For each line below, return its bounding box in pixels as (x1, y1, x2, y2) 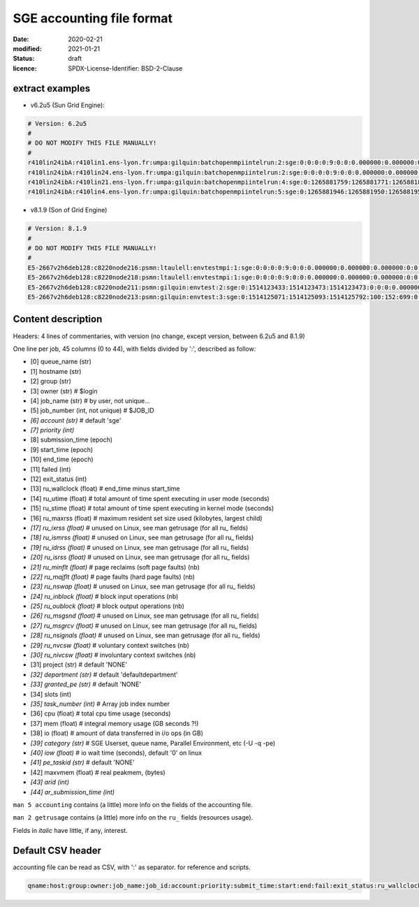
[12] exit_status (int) (30, 475, 87, 484)
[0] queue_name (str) (30, 357, 92, 366)
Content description (13, 313, 103, 325)
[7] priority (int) (30, 426, 75, 435)
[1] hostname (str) (30, 367, 82, 375)
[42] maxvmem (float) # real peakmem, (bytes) (30, 768, 166, 776)
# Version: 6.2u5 (27, 119, 87, 127)
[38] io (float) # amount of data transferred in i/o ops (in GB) (30, 729, 204, 737)
